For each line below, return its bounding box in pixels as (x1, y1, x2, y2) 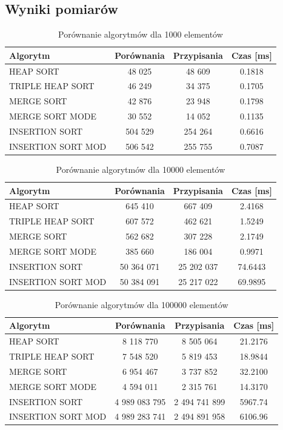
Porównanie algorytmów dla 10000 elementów (56, 163, 225, 175)
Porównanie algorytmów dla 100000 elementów (55, 298, 228, 311)
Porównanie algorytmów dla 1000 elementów (58, 28, 223, 41)
